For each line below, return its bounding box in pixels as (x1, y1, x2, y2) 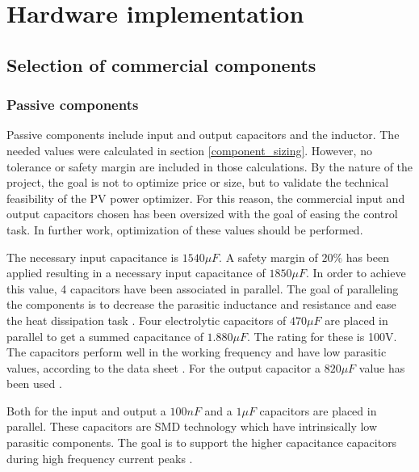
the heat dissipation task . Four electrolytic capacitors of (6, 311, 287, 328)
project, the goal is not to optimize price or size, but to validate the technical (6, 174, 389, 191)
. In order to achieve (305, 264, 406, 281)
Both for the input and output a (6, 402, 166, 419)
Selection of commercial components (6, 52, 316, 77)
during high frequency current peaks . (6, 449, 193, 466)
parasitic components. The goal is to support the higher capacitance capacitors (6, 434, 397, 451)
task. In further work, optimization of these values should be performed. (6, 221, 363, 238)
